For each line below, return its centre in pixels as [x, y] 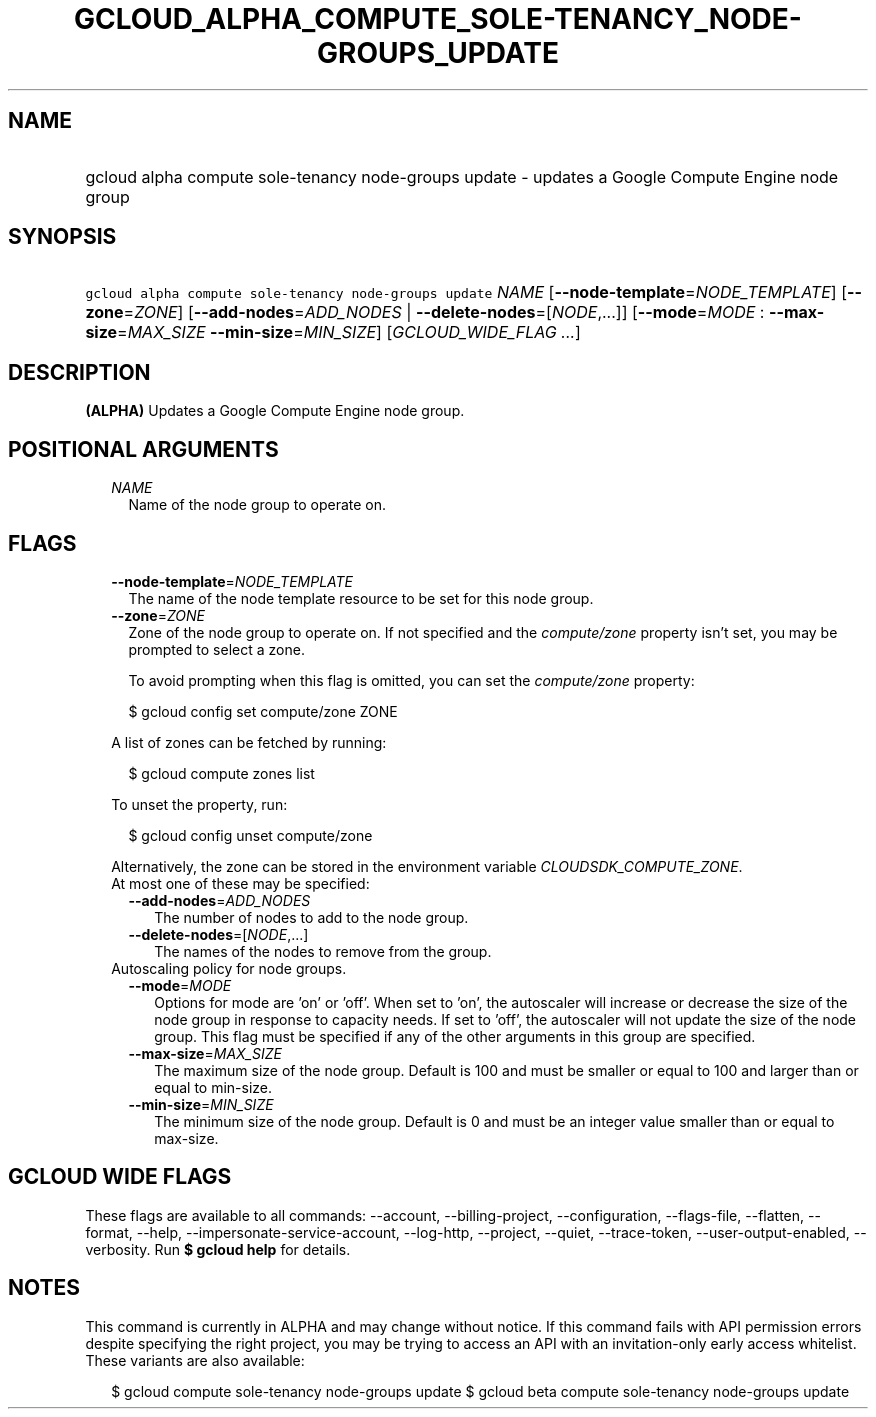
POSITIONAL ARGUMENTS [143, 449]
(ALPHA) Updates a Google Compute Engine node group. [275, 411]
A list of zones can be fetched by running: [249, 742]
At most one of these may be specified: [240, 883]
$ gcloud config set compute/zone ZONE [263, 711]
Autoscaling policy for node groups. [229, 968]
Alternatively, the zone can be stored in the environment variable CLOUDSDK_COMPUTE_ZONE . [427, 866]
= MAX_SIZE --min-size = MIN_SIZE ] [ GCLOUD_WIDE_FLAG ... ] [349, 332]
